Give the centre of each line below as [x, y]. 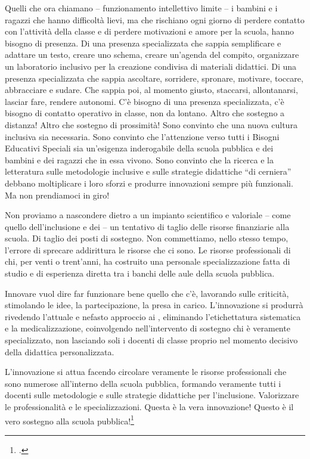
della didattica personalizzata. [60, 351]
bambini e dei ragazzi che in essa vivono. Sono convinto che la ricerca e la [139, 159]
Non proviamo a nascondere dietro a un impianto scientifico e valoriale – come [148, 215]
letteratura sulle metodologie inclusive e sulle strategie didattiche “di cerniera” [148, 171]
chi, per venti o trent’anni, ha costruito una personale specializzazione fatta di [148, 261]
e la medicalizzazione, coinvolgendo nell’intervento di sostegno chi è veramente [148, 328]
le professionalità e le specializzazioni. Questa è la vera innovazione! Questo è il [149, 407]
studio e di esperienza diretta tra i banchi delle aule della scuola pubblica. [140, 273]
